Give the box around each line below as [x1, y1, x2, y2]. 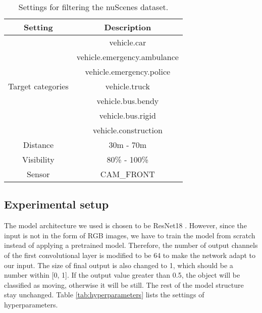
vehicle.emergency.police [85, 66, 171, 77]
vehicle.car [109, 36, 146, 48]
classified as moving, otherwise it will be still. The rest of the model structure [4, 279, 244, 290]
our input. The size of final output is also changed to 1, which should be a [4, 259, 233, 270]
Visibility [22, 153, 55, 165]
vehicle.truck [105, 80, 150, 92]
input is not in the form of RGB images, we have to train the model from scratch [4, 230, 255, 240]
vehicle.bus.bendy [96, 95, 159, 107]
